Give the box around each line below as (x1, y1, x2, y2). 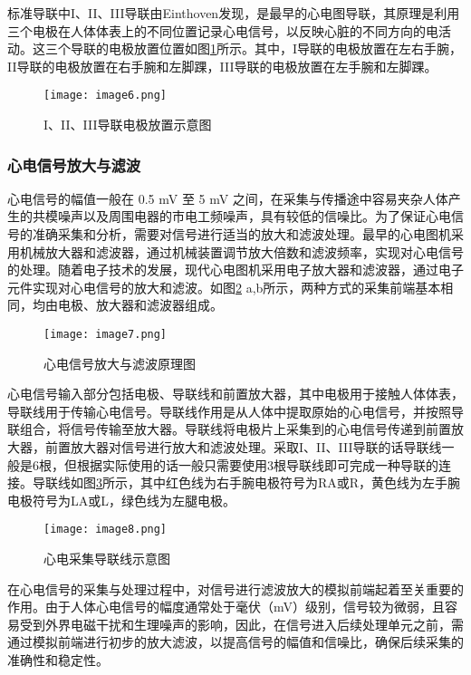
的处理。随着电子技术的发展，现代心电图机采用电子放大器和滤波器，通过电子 (7, 260, 464, 279)
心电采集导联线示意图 (43, 549, 170, 568)
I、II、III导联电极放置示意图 (43, 115, 212, 134)
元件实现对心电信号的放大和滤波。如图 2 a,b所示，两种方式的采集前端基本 (7, 277, 441, 296)
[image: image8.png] (43, 523, 168, 536)
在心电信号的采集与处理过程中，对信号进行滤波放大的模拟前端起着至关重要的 (7, 579, 464, 598)
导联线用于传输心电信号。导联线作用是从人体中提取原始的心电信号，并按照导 (7, 401, 464, 420)
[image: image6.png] (43, 89, 168, 102)
